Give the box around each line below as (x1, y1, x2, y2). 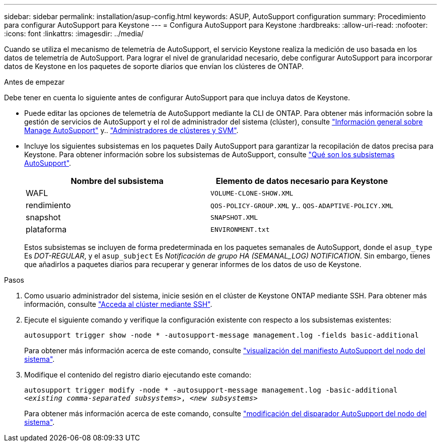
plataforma (26, 224, 67, 234)
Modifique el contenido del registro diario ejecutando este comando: (24, 370, 251, 379)
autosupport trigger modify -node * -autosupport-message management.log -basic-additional (24, 386, 398, 394)
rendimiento (26, 200, 71, 210)
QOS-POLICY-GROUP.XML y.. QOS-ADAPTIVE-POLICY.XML (210, 200, 394, 210)
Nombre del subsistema (70, 176, 164, 186)
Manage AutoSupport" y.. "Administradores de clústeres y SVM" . (24, 126, 239, 135)
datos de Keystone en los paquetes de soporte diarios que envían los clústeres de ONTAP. (4, 62, 304, 71)
